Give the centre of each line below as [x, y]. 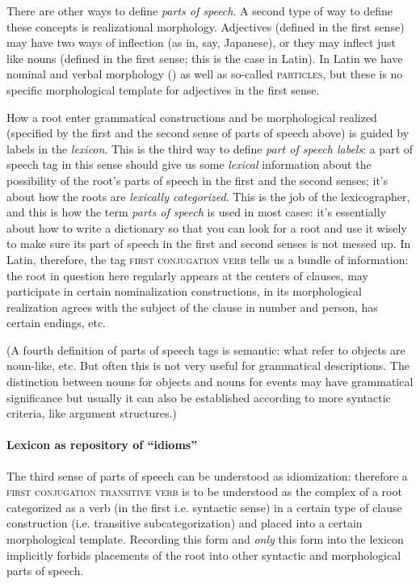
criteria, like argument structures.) [92, 413]
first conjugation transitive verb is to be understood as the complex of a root [204, 492]
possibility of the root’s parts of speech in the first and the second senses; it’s [197, 180]
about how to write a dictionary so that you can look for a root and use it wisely [207, 227]
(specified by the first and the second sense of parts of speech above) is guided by [208, 133]
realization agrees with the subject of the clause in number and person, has [192, 307]
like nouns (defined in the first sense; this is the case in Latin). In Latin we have [205, 58]
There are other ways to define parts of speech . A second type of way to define [200, 11]
